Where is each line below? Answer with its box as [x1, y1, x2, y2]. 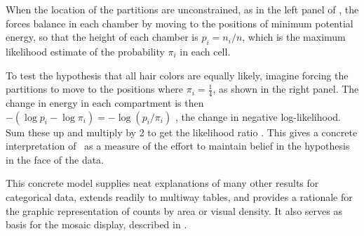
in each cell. [180, 44, 231, 58]
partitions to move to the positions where [6, 81, 184, 96]
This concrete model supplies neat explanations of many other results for [6, 176, 319, 190]
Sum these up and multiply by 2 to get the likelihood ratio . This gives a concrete [6, 124, 358, 139]
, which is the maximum [242, 29, 346, 44]
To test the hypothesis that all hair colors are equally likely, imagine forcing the [6, 67, 349, 82]
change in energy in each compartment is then [6, 96, 204, 110]
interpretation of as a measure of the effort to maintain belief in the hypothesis [6, 138, 350, 153]
